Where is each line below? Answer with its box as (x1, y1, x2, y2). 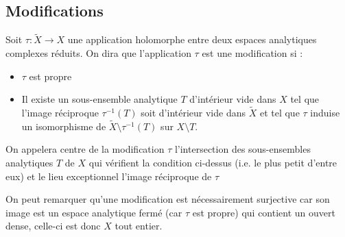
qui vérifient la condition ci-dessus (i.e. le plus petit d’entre (88, 155, 337, 170)
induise (310, 105, 340, 120)
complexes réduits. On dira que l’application (5, 46, 191, 60)
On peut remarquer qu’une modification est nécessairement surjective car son (5, 192, 330, 206)
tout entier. (115, 219, 163, 233)
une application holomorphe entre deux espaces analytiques (67, 32, 317, 47)
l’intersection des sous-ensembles (174, 142, 311, 156)
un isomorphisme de (21, 118, 106, 133)
